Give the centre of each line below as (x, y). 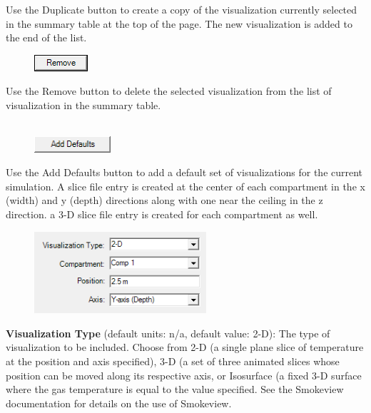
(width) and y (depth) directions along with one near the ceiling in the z (164, 200)
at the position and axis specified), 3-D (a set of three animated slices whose (173, 361)
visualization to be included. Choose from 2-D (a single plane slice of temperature (185, 347)
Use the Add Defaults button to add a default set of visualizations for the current (184, 172)
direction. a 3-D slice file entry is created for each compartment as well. (162, 214)
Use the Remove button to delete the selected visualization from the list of (169, 91)
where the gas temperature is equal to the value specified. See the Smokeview (175, 389)
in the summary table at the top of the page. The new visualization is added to (179, 23)
